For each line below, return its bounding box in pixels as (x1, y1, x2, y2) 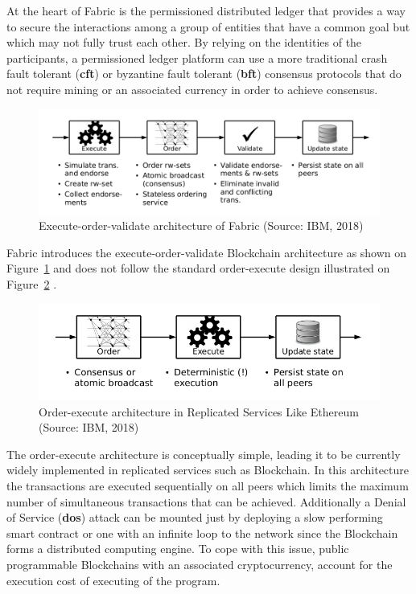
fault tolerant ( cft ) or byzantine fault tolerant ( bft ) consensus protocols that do (6, 65, 402, 82)
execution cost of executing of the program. (6, 571, 220, 588)
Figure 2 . (6, 276, 57, 293)
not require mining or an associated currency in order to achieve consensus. (6, 80, 378, 97)
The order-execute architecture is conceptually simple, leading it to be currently (6, 445, 401, 462)
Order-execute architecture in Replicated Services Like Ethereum (39, 403, 359, 420)
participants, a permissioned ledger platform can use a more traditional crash (6, 49, 388, 66)
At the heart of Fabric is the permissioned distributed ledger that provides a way (6, 2, 406, 18)
